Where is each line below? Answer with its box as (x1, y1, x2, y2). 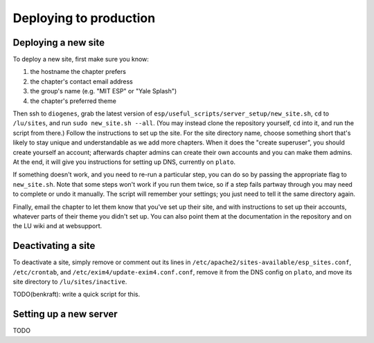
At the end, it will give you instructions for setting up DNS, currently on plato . (12, 158, 235, 166)
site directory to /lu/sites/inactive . (12, 277, 127, 286)
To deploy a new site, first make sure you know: (12, 55, 149, 64)
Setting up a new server (12, 308, 118, 320)
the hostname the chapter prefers (30, 68, 126, 76)
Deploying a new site (12, 37, 105, 48)
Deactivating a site (12, 240, 96, 252)
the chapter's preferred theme (30, 97, 117, 105)
